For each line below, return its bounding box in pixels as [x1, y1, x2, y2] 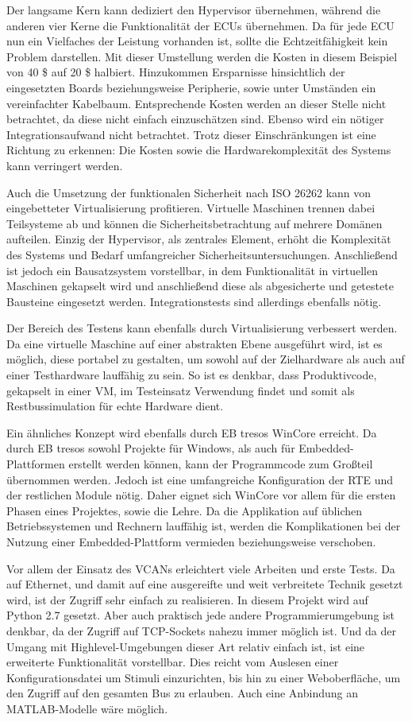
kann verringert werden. [6, 157, 123, 173]
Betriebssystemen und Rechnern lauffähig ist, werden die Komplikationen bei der [6, 518, 401, 534]
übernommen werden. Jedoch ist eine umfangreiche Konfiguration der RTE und [6, 471, 394, 487]
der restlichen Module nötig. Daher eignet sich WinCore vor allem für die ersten [6, 487, 396, 503]
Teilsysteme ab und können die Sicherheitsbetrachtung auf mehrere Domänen [6, 215, 383, 231]
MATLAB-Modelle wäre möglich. [6, 700, 168, 716]
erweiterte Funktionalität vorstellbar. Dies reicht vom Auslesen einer [6, 654, 339, 670]
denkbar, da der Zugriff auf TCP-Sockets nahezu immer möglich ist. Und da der [6, 622, 396, 639]
